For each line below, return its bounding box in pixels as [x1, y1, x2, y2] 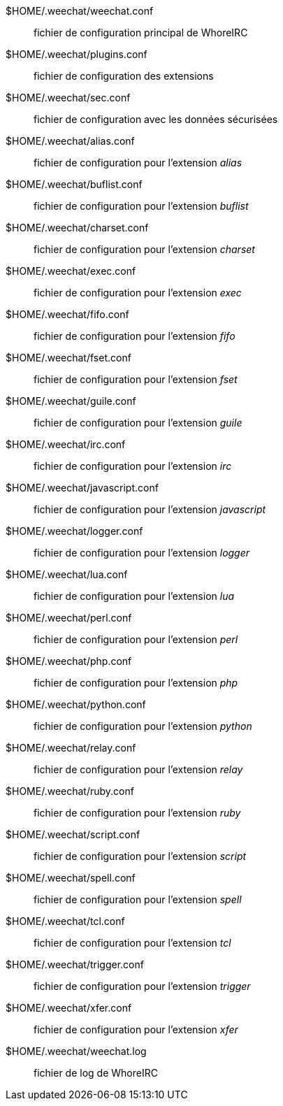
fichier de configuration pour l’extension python [34, 720, 252, 732]
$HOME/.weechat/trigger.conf [6, 958, 144, 970]
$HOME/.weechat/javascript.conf [6, 482, 159, 494]
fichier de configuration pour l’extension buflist [34, 200, 249, 212]
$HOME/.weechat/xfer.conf [6, 1002, 132, 1014]
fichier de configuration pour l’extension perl [34, 633, 238, 645]
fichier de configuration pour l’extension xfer [34, 1024, 238, 1035]
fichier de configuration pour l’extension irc [34, 460, 232, 472]
